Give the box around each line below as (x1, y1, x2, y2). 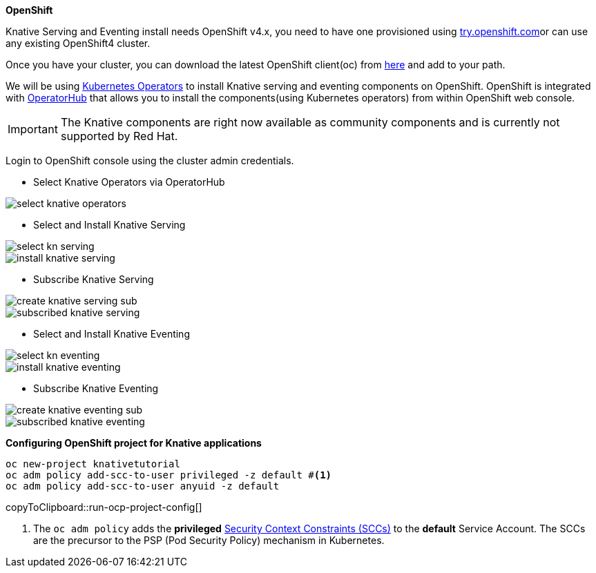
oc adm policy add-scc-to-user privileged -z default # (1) (6, 469, 332, 480)
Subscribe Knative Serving (33, 273, 154, 285)
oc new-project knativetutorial (6, 458, 180, 469)
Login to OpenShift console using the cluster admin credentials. (6, 155, 294, 166)
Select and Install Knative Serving (33, 219, 186, 231)
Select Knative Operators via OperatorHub (33, 176, 225, 188)
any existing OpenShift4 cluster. (6, 37, 151, 49)
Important (8, 122, 58, 136)
